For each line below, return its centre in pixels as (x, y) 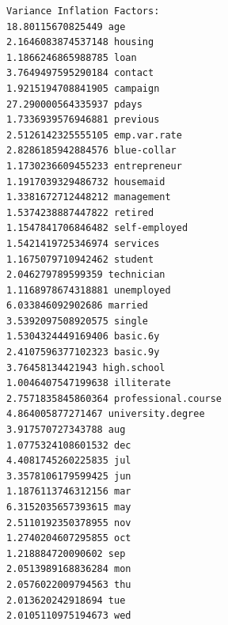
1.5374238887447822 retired (80, 212)
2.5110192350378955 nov (69, 523)
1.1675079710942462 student (80, 259)
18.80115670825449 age (66, 27)
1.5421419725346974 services (83, 243)
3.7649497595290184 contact (80, 73)
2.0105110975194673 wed (69, 616)
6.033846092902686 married (77, 306)
